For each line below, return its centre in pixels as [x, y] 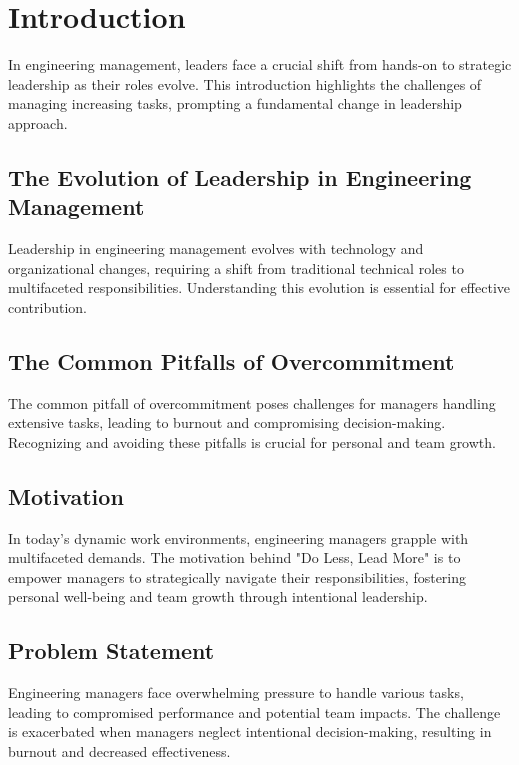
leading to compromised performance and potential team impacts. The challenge [254, 711]
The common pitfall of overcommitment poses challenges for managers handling [252, 402]
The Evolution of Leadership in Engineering [240, 176]
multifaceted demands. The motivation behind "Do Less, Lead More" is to [234, 557]
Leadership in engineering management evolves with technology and [216, 248]
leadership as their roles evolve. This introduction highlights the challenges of [245, 83]
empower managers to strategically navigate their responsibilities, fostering [237, 576]
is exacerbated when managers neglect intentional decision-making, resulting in [250, 731]
